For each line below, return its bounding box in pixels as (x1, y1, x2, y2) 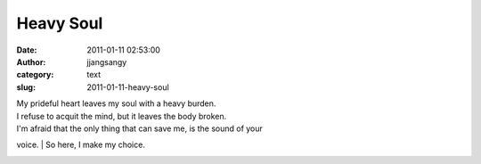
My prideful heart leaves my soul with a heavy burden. (16, 98, 216, 109)
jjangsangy (86, 56, 127, 67)
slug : (16, 81, 36, 93)
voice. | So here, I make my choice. (16, 139, 146, 151)
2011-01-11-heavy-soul (86, 81, 169, 93)
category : (16, 70, 54, 80)
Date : (16, 45, 37, 55)
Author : (16, 56, 46, 67)
